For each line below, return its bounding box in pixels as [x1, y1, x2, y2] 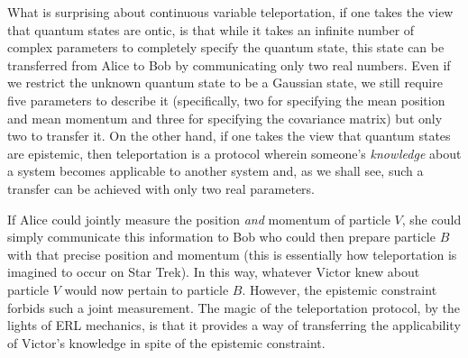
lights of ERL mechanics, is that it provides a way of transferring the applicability [7, 316, 461, 335]
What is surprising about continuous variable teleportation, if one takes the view [7, 3, 454, 21]
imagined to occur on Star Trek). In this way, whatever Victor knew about [7, 262, 420, 281]
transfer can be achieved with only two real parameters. [7, 179, 315, 197]
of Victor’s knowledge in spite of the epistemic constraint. [7, 333, 326, 352]
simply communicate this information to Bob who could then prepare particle [7, 227, 436, 246]
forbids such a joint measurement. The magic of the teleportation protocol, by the [7, 298, 461, 317]
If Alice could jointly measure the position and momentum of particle [7, 209, 390, 228]
